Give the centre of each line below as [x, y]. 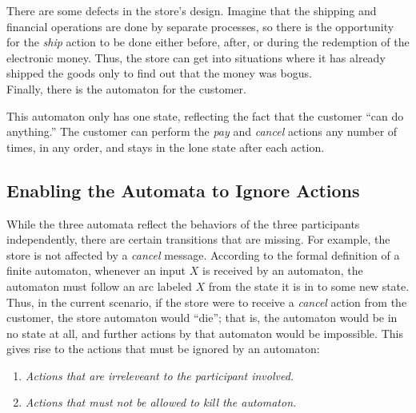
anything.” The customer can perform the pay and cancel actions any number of [202, 131]
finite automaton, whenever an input [96, 270]
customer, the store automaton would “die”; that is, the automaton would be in [202, 318]
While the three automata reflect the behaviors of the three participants [183, 223]
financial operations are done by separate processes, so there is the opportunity [200, 26]
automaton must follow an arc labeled [99, 286]
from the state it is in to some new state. [309, 286]
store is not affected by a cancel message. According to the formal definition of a [203, 254]
